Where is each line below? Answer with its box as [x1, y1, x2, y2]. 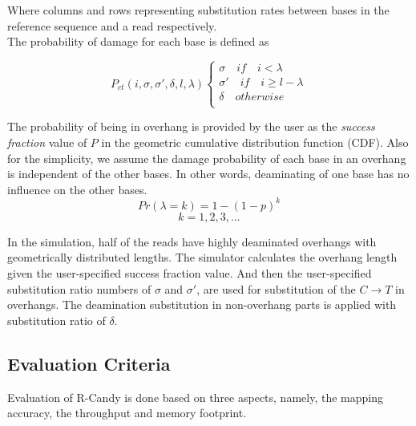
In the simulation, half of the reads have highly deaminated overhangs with [7, 233, 377, 250]
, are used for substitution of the [196, 280, 356, 297]
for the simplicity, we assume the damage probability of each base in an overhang [7, 149, 406, 166]
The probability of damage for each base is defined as [7, 33, 269, 50]
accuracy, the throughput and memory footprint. [7, 404, 247, 421]
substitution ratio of [7, 311, 106, 328]
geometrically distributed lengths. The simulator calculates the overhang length [7, 249, 398, 266]
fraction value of [7, 134, 87, 150]
